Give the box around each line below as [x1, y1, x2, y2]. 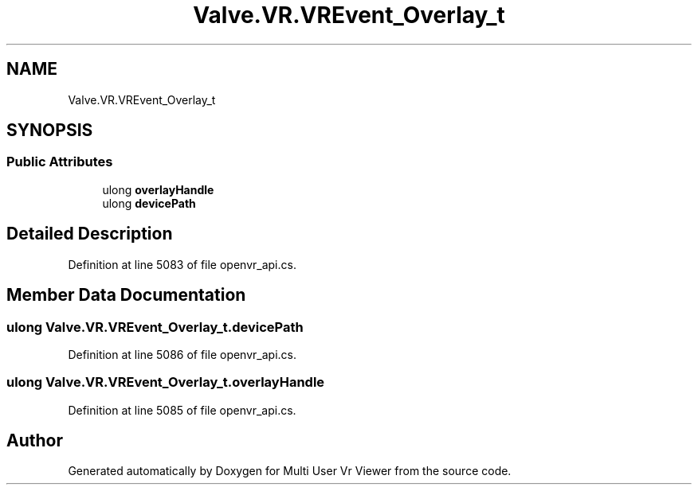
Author [6, 431, 63, 451]
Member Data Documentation [6, 285, 246, 306]
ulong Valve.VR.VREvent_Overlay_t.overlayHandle [6, 374, 325, 391]
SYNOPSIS [6, 120, 93, 141]
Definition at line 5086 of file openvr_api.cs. [68, 347, 296, 361]
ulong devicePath [102, 196, 196, 210]
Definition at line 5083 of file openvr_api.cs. [68, 257, 296, 271]
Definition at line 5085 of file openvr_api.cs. [68, 403, 296, 417]
